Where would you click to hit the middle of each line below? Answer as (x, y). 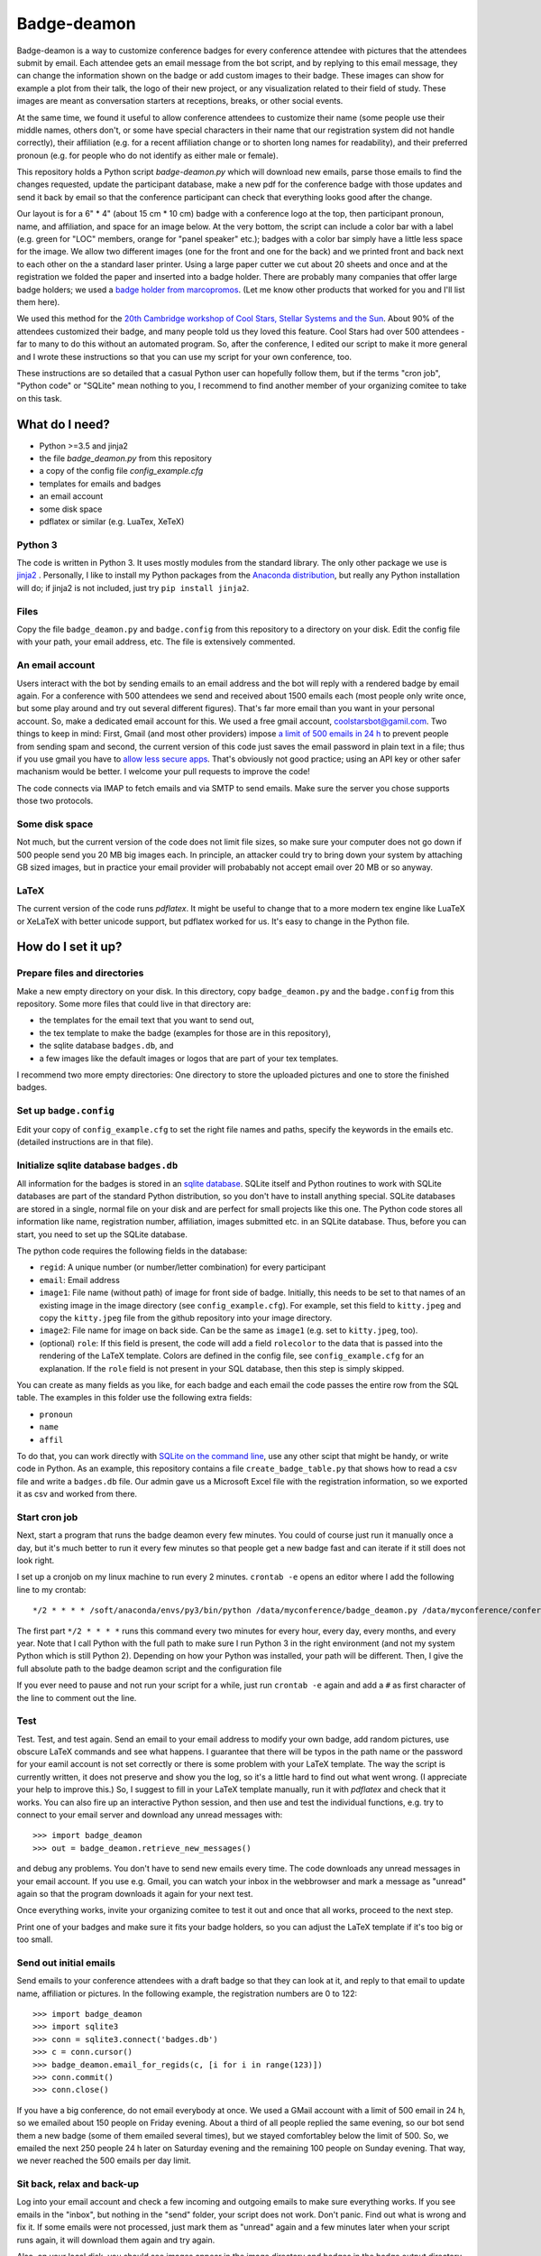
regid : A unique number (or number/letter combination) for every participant (183, 1267)
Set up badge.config (65, 1111)
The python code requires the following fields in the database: (132, 1251)
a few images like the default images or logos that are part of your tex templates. (189, 1058)
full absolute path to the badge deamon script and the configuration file (149, 1669)
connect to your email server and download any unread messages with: (150, 1815)
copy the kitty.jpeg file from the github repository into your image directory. (186, 1318)
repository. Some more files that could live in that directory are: (134, 1004)
